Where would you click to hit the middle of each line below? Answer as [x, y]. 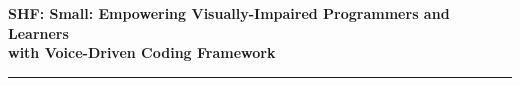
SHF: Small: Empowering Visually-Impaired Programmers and [229, 13]
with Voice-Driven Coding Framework [142, 52]
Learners [38, 32]
